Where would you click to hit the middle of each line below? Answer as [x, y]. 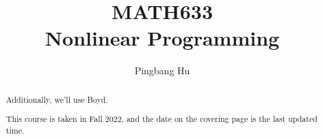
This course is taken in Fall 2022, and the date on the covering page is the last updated [161, 119]
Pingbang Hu [162, 71]
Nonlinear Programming [162, 38]
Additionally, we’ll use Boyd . [57, 99]
